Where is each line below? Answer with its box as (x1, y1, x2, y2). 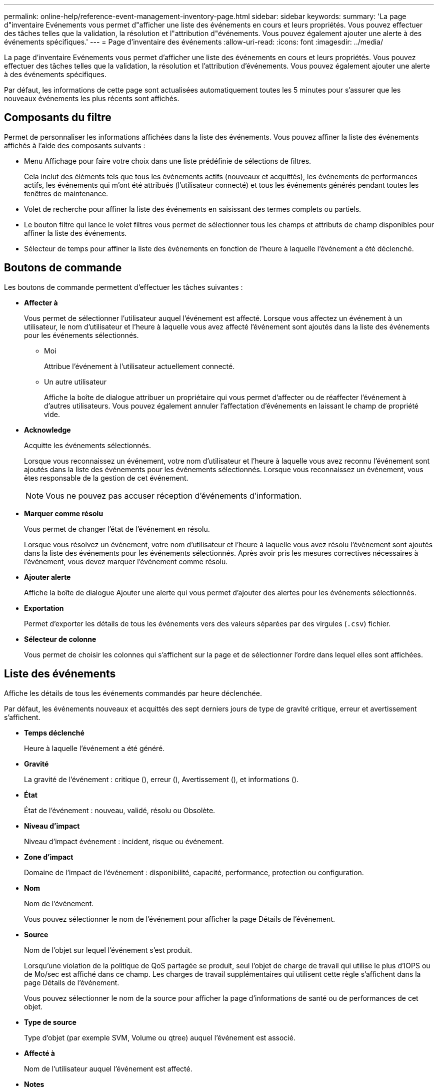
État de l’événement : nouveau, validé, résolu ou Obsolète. (24, 806, 215, 815)
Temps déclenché (24, 728, 84, 737)
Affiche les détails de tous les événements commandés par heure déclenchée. (4, 688, 262, 697)
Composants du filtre (4, 111, 111, 124)
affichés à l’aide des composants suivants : (4, 141, 145, 150)
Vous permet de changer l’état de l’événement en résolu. (24, 524, 210, 533)
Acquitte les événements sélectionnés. (24, 441, 151, 450)
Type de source (24, 1017, 76, 1026)
